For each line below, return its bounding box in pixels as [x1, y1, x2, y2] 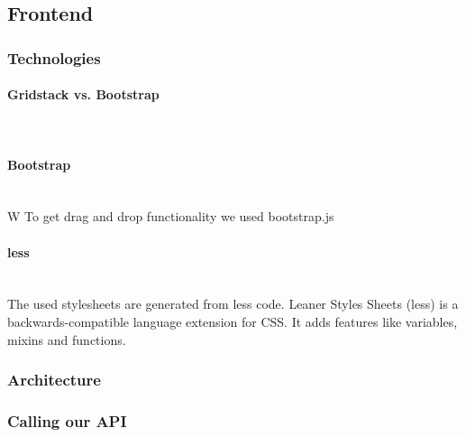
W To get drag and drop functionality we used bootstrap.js [7, 207, 334, 226]
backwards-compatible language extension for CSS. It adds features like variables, [7, 311, 458, 330]
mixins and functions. [7, 330, 126, 349]
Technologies [7, 46, 101, 69]
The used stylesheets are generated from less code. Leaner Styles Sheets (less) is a [7, 294, 459, 313]
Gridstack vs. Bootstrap [7, 85, 160, 104]
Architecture [7, 368, 101, 391]
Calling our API [7, 409, 127, 432]
